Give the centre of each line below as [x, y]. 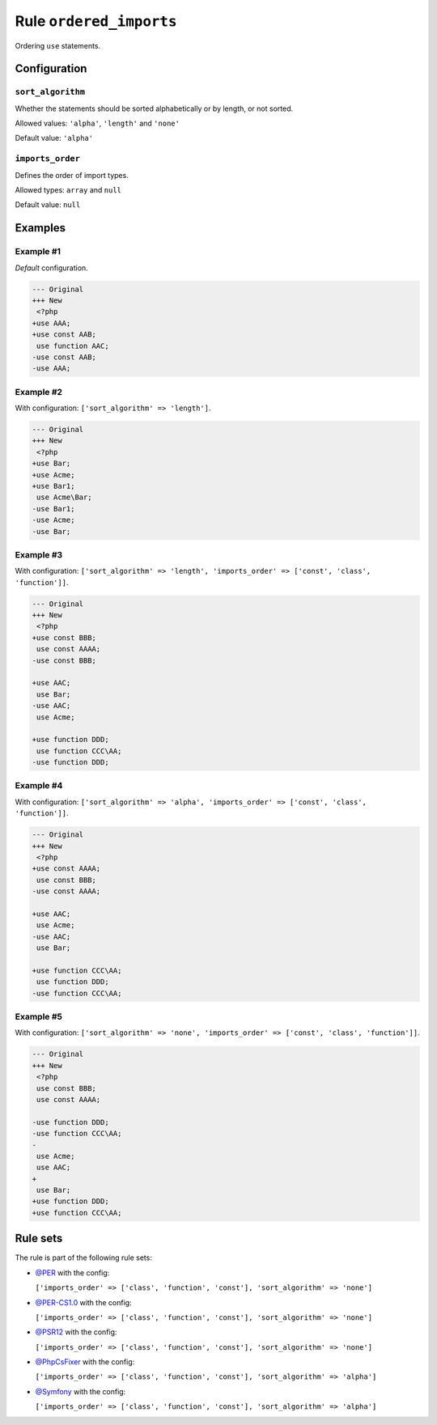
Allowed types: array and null [68, 190]
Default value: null [48, 205]
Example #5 [38, 1017]
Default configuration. [51, 268]
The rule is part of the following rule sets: [84, 1257]
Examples [40, 228]
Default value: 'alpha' [54, 138]
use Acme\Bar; [64, 497]
